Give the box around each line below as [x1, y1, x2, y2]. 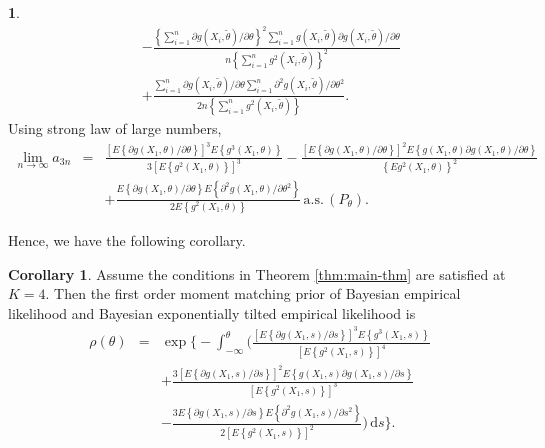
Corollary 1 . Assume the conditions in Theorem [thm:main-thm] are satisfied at [8, 263, 506, 284]
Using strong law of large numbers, [8, 118, 222, 139]
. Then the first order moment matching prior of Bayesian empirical [45, 283, 461, 304]
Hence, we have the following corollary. [8, 230, 246, 251]
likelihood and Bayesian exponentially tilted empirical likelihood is [8, 302, 416, 323]
